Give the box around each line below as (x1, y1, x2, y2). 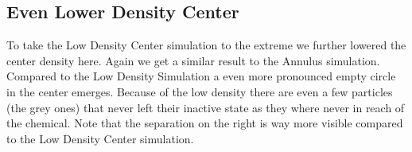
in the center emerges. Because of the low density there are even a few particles (6, 83, 393, 99)
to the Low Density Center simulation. (6, 130, 194, 146)
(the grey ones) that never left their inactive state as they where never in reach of (6, 99, 405, 115)
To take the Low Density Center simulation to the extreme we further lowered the (6, 37, 406, 53)
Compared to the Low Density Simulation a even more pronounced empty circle (6, 68, 396, 84)
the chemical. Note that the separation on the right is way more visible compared (6, 115, 403, 131)
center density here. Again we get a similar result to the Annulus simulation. (6, 52, 380, 68)
